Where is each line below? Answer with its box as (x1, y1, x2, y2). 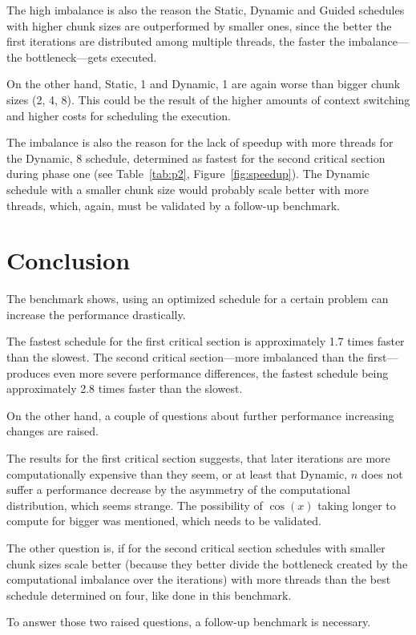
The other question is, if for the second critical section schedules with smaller (6, 539, 386, 556)
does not (361, 465, 403, 482)
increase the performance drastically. (6, 305, 186, 322)
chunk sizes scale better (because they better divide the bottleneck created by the (6, 555, 408, 572)
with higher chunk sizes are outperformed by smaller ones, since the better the (6, 17, 392, 34)
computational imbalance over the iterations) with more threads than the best (6, 571, 391, 588)
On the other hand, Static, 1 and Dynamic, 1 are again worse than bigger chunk (6, 75, 401, 92)
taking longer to (317, 496, 396, 513)
